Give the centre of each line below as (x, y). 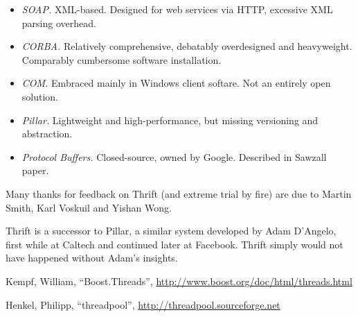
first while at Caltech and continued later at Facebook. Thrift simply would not (174, 244)
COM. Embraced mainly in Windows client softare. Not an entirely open (176, 83)
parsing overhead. (59, 23)
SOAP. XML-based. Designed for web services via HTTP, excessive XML (177, 9)
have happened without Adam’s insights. (92, 258)
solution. (40, 96)
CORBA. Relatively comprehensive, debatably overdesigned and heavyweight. (187, 46)
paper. (35, 170)
